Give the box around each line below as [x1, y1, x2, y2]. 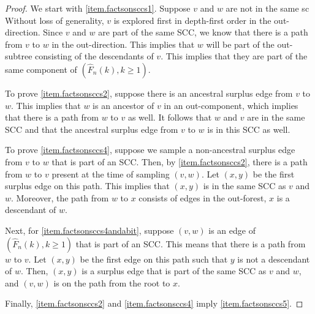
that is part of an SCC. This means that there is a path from [75, 237, 306, 250]
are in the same [247, 111, 305, 124]
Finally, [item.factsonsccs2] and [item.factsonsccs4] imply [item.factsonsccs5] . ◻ [5, 297, 303, 310]
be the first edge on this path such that [80, 252, 228, 265]
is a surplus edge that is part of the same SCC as [82, 264, 267, 277]
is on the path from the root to [53, 276, 170, 289]
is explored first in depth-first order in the [113, 13, 271, 26]
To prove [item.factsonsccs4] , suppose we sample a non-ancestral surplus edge [5, 143, 295, 156]
